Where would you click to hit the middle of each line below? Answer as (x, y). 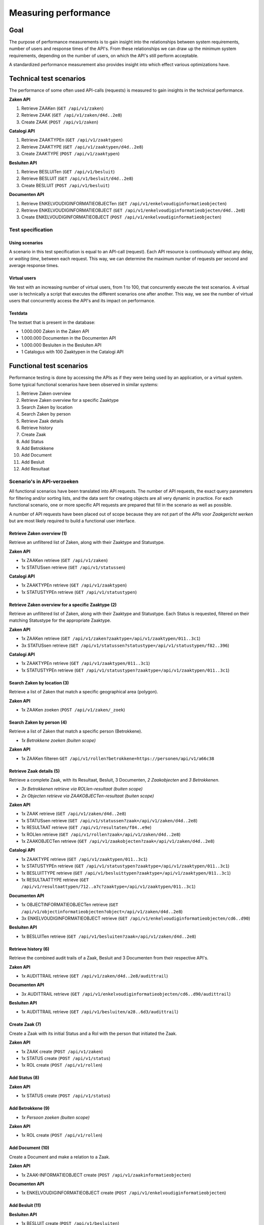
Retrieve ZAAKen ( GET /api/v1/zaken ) (62, 108)
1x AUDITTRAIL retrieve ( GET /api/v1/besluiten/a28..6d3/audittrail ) (100, 1012)
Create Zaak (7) (25, 1025)
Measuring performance (60, 13)
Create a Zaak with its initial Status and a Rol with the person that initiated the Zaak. (93, 1033)
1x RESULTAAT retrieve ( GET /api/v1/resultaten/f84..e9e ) (86, 828)
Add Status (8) (24, 1078)
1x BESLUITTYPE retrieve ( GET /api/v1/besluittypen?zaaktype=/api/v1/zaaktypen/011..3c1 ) (126, 873)
